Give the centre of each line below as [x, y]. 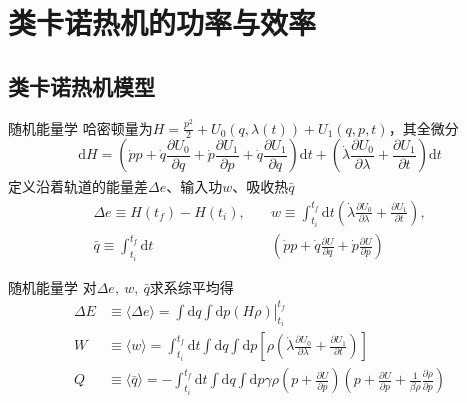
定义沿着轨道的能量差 [78, 186]
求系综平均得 [191, 286]
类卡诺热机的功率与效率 [162, 22]
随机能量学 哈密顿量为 [80, 127]
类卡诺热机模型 [81, 85]
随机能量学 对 [52, 286]
